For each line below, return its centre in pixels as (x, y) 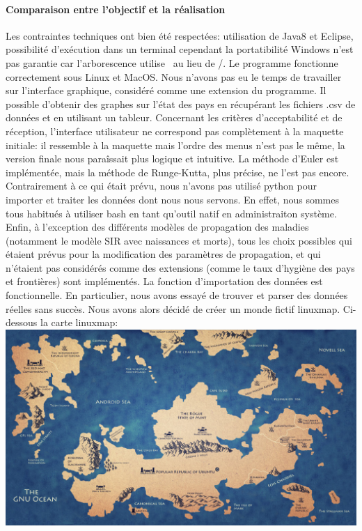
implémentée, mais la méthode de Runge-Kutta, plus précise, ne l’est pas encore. (178, 172)
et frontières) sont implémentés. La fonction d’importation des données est (164, 281)
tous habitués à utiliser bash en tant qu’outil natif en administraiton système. (171, 213)
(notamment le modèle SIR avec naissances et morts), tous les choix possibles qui (179, 240)
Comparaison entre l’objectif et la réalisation (116, 9)
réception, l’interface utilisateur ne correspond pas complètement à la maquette (175, 131)
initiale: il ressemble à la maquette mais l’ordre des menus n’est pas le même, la (175, 145)
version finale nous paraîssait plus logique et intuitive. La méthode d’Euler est (172, 159)
